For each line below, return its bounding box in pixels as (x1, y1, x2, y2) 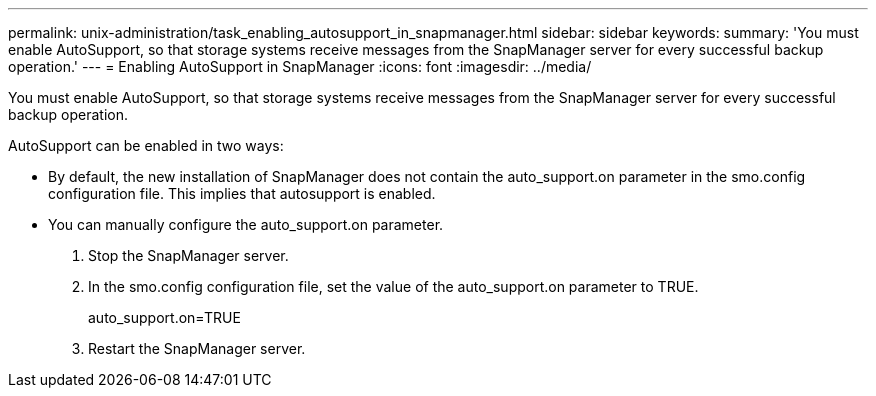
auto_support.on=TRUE (88, 309, 241, 326)
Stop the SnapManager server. (88, 247, 289, 264)
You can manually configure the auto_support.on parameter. (48, 216, 444, 233)
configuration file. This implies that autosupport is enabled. (48, 185, 436, 202)
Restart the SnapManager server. (88, 340, 306, 357)
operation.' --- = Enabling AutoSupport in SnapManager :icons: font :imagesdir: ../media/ (8, 58, 592, 75)
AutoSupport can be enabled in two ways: (8, 137, 284, 154)
